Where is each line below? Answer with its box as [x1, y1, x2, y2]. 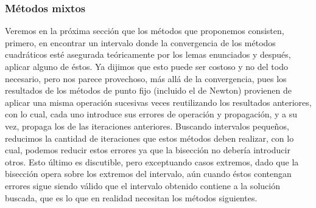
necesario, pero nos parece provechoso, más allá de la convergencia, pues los [5, 72, 287, 85]
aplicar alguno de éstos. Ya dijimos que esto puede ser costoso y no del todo [5, 60, 288, 72]
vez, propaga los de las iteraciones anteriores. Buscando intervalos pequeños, [5, 119, 289, 132]
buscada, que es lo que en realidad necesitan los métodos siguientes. [5, 191, 258, 204]
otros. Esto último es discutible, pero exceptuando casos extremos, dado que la [5, 155, 299, 168]
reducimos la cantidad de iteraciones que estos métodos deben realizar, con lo [5, 131, 294, 144]
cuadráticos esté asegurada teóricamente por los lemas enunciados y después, [5, 48, 291, 61]
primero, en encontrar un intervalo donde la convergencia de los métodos [5, 36, 276, 49]
